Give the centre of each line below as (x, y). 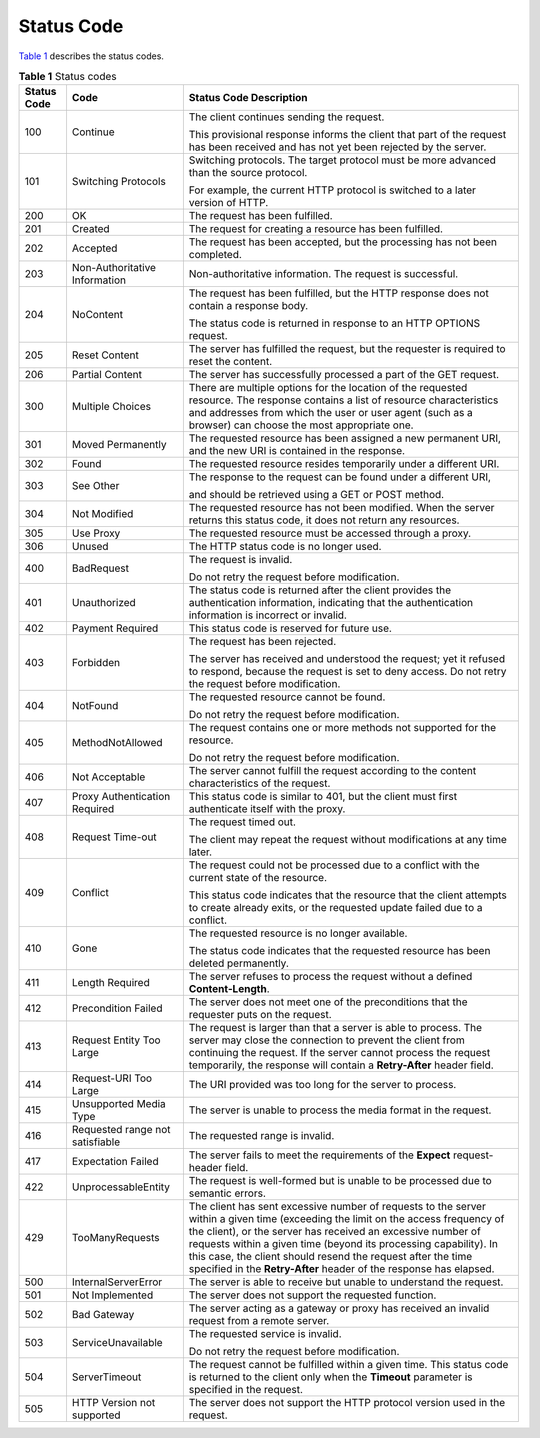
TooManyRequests (115, 1238)
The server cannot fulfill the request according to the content (332, 771)
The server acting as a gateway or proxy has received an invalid (339, 1308)
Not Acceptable (108, 777)
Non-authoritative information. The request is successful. (323, 274)
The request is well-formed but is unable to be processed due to (340, 1181)
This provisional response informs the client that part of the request (347, 135)
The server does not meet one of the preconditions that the (328, 1002)
